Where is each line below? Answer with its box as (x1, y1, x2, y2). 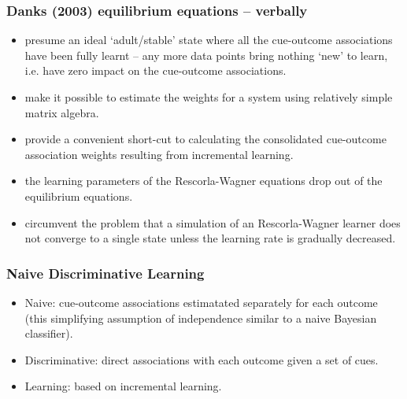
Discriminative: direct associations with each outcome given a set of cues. (24, 351, 379, 368)
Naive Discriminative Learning (6, 263, 205, 283)
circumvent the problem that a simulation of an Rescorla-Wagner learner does (24, 214, 401, 231)
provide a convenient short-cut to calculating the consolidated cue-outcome (24, 131, 387, 147)
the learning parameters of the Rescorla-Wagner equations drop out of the (24, 172, 383, 189)
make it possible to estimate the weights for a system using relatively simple (24, 89, 393, 105)
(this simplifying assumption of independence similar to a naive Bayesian (24, 309, 377, 326)
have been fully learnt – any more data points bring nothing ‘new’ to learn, (24, 46, 388, 63)
